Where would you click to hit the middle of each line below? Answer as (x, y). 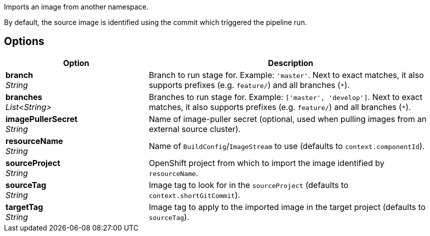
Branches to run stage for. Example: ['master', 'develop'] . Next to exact (285, 97)
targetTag (24, 207)
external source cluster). (195, 129)
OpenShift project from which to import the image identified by (266, 163)
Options (24, 41)
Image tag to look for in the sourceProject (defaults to (248, 185)
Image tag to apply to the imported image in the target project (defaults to (287, 207)
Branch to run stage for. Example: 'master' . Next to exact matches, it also (286, 75)
